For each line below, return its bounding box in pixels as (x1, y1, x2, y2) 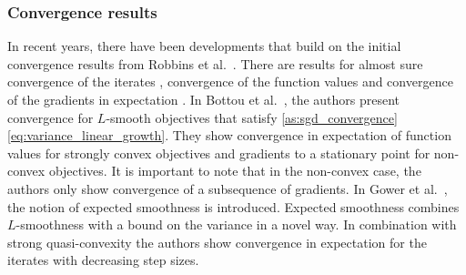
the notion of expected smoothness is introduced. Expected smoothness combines (7, 197, 460, 216)
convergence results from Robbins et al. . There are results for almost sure (7, 54, 423, 73)
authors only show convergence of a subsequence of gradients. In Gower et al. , (7, 178, 448, 198)
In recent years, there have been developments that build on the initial (7, 36, 401, 56)
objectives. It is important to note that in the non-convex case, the (48, 161, 421, 180)
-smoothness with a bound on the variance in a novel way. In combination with (15, 215, 457, 234)
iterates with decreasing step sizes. (7, 250, 199, 270)
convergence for (7, 107, 94, 127)
